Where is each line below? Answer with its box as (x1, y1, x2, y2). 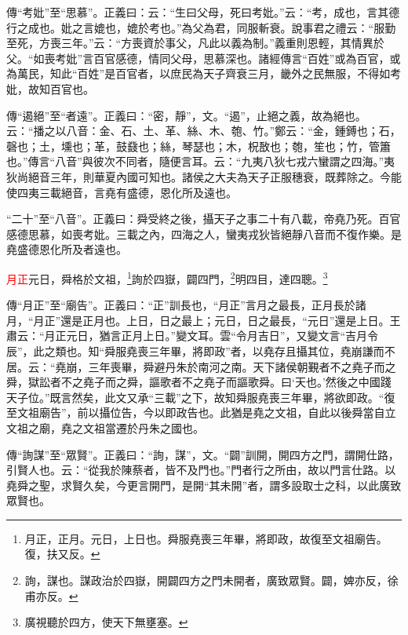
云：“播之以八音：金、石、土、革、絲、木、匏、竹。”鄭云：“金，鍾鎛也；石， (6, 122, 401, 139)
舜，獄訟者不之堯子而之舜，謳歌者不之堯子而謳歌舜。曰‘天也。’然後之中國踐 (6, 374, 392, 390)
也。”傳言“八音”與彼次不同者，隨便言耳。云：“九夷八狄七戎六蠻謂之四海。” (6, 153, 384, 170)
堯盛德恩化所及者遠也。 (6, 241, 127, 257)
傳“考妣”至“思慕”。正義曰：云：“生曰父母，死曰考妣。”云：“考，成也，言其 (6, 4, 389, 20)
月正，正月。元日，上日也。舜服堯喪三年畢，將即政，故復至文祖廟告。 (24, 530, 388, 546)
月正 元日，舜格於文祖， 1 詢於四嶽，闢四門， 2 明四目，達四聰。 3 (6, 268, 328, 286)
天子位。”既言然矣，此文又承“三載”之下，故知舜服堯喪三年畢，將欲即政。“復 (6, 389, 395, 405)
